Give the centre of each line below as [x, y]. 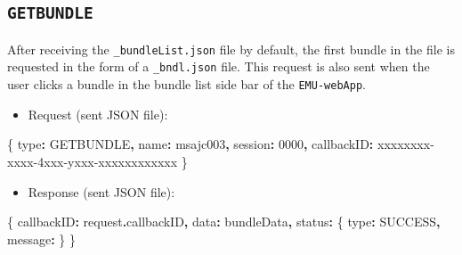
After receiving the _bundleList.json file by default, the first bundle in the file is [231, 49]
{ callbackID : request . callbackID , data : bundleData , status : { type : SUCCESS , [224, 222]
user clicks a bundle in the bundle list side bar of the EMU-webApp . [186, 84]
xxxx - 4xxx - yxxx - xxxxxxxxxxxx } [97, 161]
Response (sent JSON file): [101, 191]
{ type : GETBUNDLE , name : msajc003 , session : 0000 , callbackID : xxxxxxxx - [221, 144]
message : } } [41, 239]
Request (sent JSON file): [98, 114]
